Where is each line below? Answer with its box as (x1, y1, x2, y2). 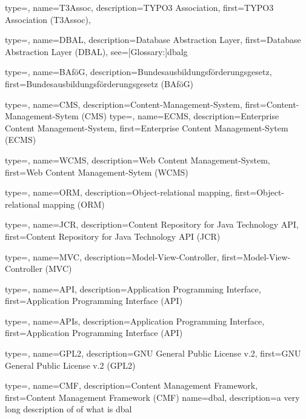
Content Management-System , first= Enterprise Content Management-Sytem (5, 121, 288, 134)
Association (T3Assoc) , (5, 13, 91, 25)
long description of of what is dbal (5, 403, 132, 415)
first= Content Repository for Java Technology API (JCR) (5, 229, 221, 242)
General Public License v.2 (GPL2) (5, 358, 136, 371)
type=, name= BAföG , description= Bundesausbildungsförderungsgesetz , (5, 65, 272, 78)
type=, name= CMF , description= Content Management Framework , (5, 379, 258, 392)
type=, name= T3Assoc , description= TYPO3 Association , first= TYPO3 (5, 1, 274, 13)
